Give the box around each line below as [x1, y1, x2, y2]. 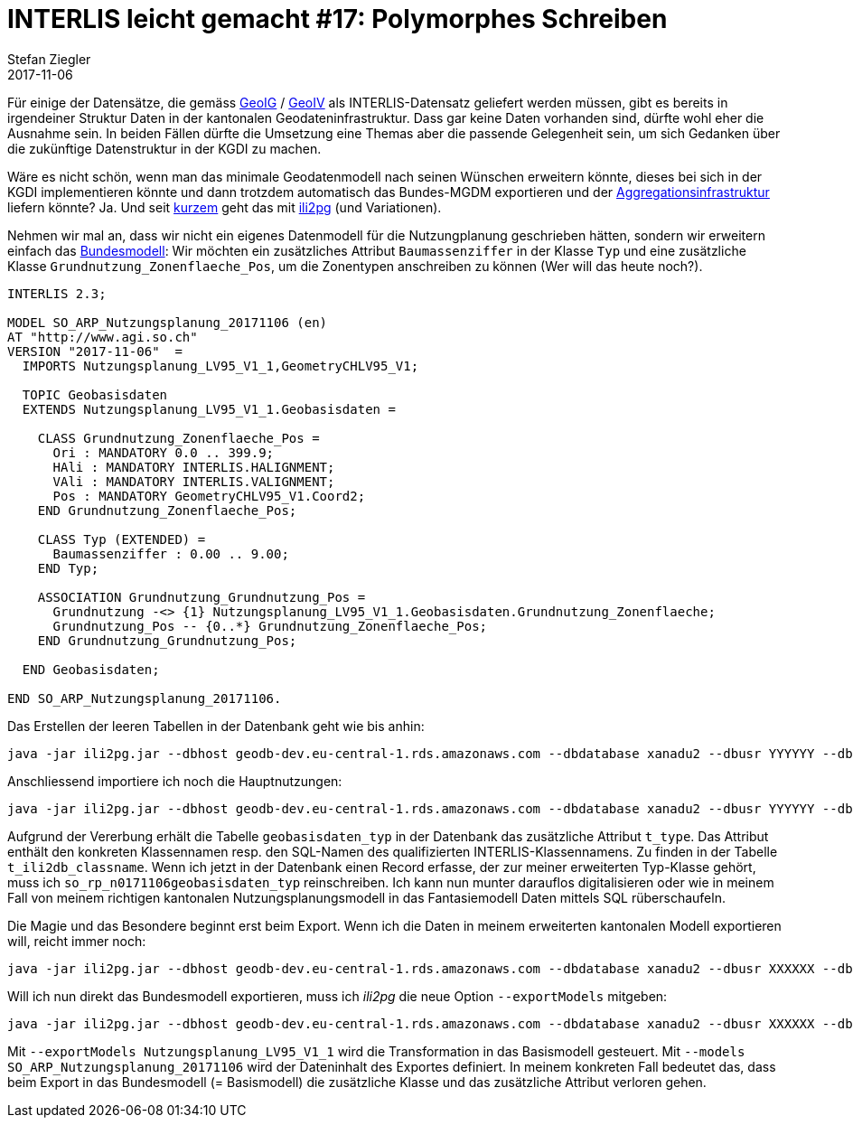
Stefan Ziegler [7, 51, 91, 67]
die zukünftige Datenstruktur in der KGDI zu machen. [7, 140, 322, 156]
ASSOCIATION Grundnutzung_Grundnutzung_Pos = [37, 589, 366, 605]
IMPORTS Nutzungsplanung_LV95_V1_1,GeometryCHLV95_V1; [22, 358, 419, 373]
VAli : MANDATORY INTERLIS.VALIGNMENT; [52, 473, 335, 489]
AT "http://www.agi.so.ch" [7, 329, 198, 344]
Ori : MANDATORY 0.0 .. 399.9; [52, 445, 275, 460]
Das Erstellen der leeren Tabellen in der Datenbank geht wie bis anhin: [7, 717, 425, 734]
